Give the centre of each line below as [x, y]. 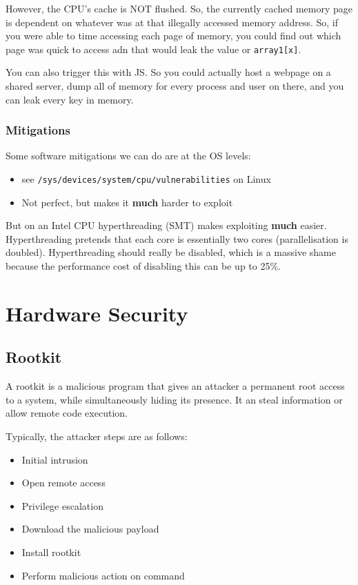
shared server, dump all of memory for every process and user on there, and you [175, 86]
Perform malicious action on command [103, 575]
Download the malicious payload [90, 529]
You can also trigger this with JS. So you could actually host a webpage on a [168, 72]
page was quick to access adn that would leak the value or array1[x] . [153, 49]
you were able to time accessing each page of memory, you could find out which [173, 36]
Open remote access [63, 483]
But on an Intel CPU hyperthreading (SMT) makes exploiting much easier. [166, 225]
